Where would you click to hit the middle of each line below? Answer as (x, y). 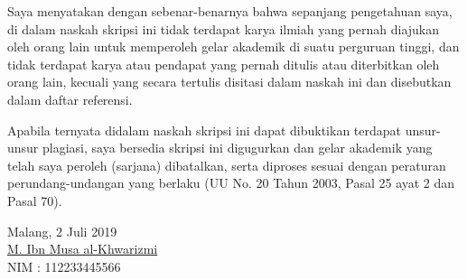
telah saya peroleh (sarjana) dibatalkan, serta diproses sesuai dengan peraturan (227, 165)
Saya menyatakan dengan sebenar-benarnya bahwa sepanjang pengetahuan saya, (230, 11)
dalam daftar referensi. (70, 99)
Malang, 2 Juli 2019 (62, 231)
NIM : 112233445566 (64, 266)
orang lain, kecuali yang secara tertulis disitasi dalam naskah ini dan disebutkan (229, 82)
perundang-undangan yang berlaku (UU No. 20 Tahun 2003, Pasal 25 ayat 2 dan (231, 183)
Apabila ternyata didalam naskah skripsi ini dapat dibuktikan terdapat (205, 130)
